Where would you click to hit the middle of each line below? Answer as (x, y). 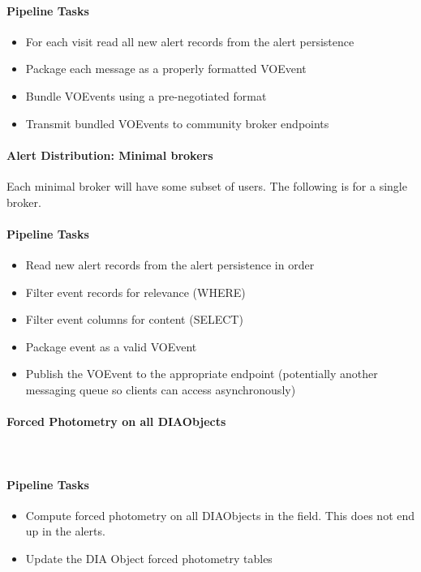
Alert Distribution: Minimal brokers (110, 155)
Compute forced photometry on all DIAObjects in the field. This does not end (220, 515)
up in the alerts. (65, 531)
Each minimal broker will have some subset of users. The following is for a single (207, 185)
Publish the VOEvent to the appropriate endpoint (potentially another (202, 374)
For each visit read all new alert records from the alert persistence (190, 41)
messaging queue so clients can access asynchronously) (161, 389)
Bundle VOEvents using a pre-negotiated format (146, 95)
